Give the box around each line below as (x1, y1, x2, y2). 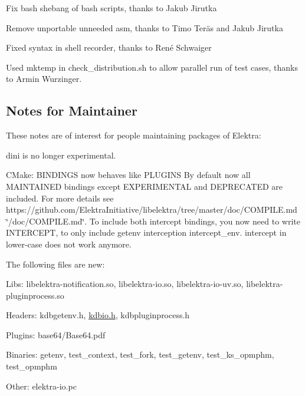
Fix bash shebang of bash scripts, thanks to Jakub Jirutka (6, 2, 217, 14)
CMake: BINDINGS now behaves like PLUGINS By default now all (6, 169, 251, 181)
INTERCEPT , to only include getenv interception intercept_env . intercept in (6, 226, 287, 239)
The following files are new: (6, 258, 105, 270)
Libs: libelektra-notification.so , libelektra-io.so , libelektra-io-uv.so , (6, 278, 244, 290)
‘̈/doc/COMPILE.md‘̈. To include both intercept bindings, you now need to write (6, 214, 300, 227)
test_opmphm (6, 360, 57, 372)
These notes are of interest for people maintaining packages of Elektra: (6, 129, 261, 141)
